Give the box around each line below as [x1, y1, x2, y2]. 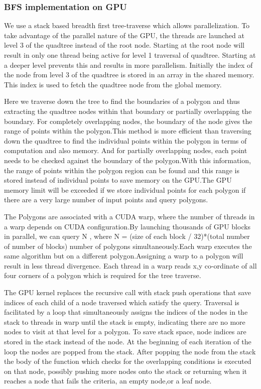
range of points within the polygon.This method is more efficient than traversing [4, 125, 251, 136]
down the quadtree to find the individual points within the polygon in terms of [4, 135, 247, 146]
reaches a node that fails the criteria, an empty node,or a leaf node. [4, 375, 212, 386]
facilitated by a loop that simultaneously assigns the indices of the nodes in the [4, 307, 248, 317]
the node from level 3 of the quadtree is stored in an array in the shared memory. [4, 69, 254, 80]
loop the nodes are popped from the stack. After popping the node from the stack [4, 346, 256, 356]
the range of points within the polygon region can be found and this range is [4, 165, 240, 175]
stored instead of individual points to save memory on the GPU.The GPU [4, 175, 232, 185]
